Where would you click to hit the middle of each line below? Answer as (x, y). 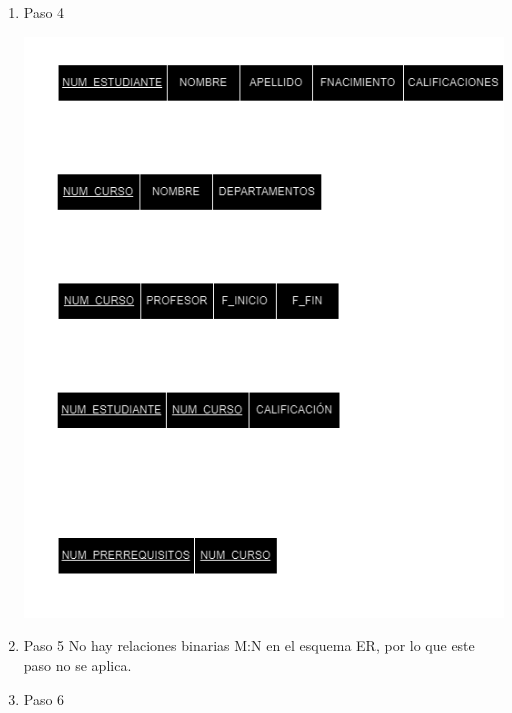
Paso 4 (44, 12)
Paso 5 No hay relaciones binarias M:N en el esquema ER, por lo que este (249, 645)
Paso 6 (44, 698)
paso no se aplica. (77, 664)
